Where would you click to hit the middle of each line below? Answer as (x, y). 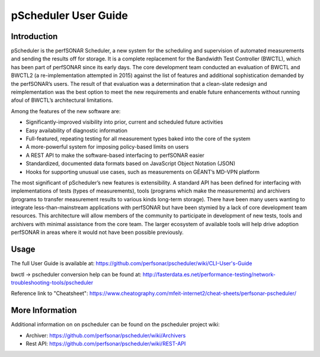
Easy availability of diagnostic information (76, 130)
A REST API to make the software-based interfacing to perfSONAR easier (115, 155)
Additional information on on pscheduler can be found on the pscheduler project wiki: (115, 324)
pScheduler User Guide (70, 15)
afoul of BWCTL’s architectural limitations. (62, 100)
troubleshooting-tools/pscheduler (52, 282)
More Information (44, 311)
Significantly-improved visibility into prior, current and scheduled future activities (124, 122)
